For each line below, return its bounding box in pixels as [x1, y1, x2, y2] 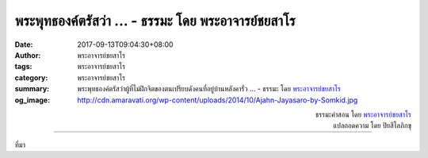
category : [14, 72, 48, 83]
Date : [14, 40, 33, 49]
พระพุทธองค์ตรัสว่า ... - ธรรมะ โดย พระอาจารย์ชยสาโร [14, 12, 296, 29]
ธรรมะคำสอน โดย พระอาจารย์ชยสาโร [315, 110, 411, 119]
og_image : [14, 95, 51, 105]
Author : [14, 50, 41, 60]
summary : [14, 84, 50, 94]
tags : [14, 62, 32, 71]
